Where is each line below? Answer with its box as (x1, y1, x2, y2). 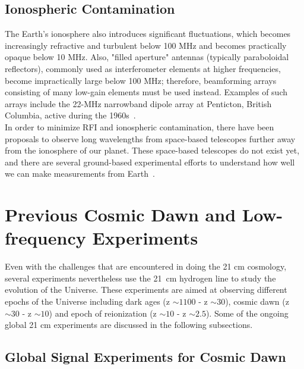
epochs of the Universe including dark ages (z (5, 295, 170, 308)
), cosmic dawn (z (225, 295, 289, 308)
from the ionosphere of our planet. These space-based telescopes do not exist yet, (5, 144, 300, 157)
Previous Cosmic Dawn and (5, 202, 236, 227)
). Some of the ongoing (205, 307, 289, 319)
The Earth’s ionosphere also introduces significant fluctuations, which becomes (5, 27, 291, 40)
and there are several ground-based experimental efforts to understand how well (5, 155, 295, 168)
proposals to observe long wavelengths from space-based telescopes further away (5, 132, 296, 145)
